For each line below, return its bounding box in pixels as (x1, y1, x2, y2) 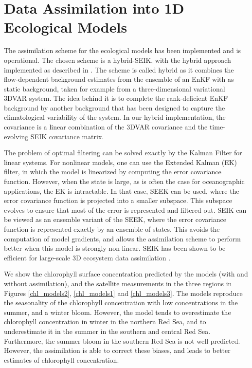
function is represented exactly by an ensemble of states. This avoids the (4, 224, 220, 234)
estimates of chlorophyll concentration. (4, 354, 119, 365)
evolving (4, 131, 29, 141)
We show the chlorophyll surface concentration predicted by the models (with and (4, 269, 248, 279)
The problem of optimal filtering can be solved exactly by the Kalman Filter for (4, 147, 242, 158)
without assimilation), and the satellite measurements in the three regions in (4, 278, 232, 288)
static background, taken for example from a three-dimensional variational (4, 83, 225, 93)
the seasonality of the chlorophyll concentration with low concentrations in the (4, 297, 238, 308)
